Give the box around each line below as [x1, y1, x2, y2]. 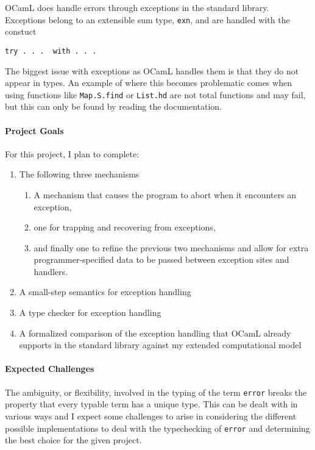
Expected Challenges [5, 362, 94, 375]
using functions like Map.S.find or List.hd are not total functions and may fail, [5, 88, 306, 101]
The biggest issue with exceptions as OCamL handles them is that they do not [5, 64, 299, 77]
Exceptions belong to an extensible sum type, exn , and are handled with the [5, 13, 290, 26]
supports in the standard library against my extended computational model [19, 338, 302, 351]
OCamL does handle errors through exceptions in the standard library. [5, 1, 269, 13]
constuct [5, 25, 37, 38]
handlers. [34, 265, 68, 277]
